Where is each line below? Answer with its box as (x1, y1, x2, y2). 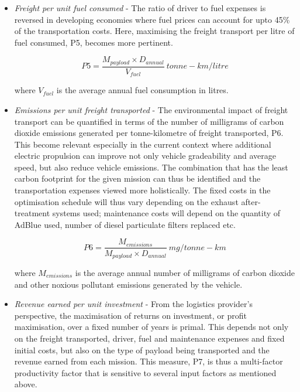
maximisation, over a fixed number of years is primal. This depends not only (14, 321, 289, 333)
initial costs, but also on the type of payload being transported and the (14, 343, 270, 356)
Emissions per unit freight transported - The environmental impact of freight (14, 103, 288, 115)
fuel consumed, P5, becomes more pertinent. (14, 36, 173, 48)
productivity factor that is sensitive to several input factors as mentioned (14, 366, 277, 379)
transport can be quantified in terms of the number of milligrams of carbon (14, 115, 284, 127)
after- (241, 195, 261, 207)
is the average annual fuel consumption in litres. (56, 84, 229, 96)
